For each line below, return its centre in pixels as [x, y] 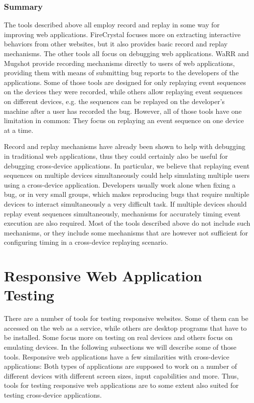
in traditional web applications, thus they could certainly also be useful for [116, 156]
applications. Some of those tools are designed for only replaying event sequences [125, 82]
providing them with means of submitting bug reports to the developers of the [121, 73]
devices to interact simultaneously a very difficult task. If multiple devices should [125, 203]
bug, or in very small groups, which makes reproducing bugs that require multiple [127, 194]
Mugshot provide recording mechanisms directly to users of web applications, [119, 63]
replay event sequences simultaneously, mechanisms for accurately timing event [122, 213]
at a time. [19, 130]
